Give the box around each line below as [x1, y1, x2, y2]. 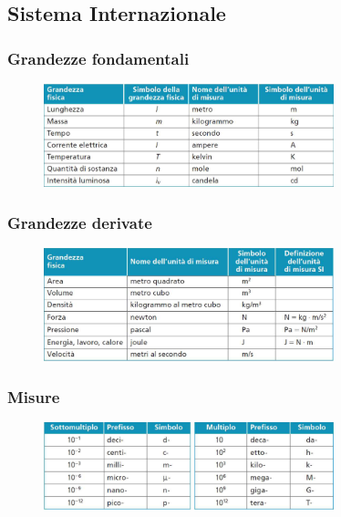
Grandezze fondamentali [7, 47, 190, 69]
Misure [7, 385, 60, 408]
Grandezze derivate [7, 211, 152, 233]
